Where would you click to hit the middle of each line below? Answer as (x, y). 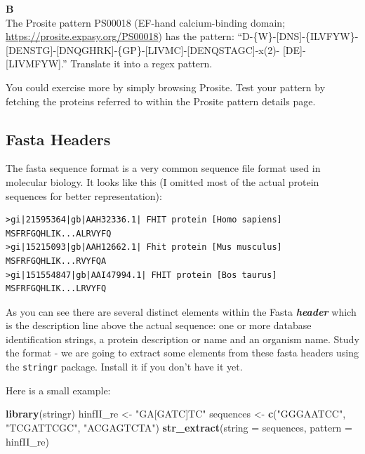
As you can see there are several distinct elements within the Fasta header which (181, 311)
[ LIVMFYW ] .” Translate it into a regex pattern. (109, 64)
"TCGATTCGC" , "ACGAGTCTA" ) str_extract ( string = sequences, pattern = (179, 427)
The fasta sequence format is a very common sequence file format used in (163, 168)
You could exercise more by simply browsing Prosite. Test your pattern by (166, 87)
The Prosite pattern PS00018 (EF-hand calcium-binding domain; (146, 22)
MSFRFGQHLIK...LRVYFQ (56, 289)
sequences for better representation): (84, 195)
